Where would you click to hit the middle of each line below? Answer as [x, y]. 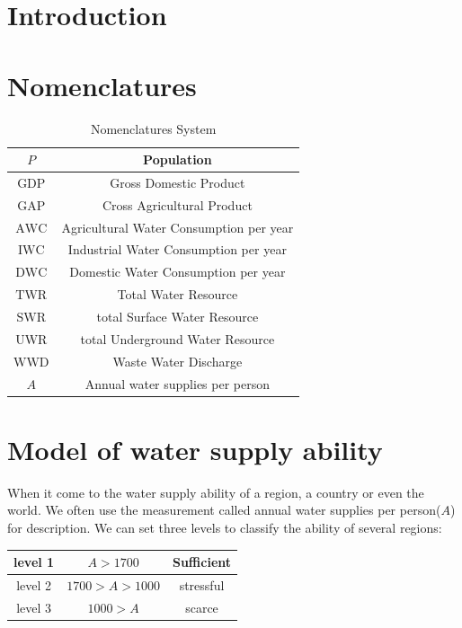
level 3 [34, 607]
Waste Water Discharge [178, 361]
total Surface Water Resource [178, 316]
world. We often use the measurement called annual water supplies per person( [224, 510]
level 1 [34, 562]
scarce [202, 607]
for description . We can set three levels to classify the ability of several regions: [225, 527]
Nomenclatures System [153, 128]
